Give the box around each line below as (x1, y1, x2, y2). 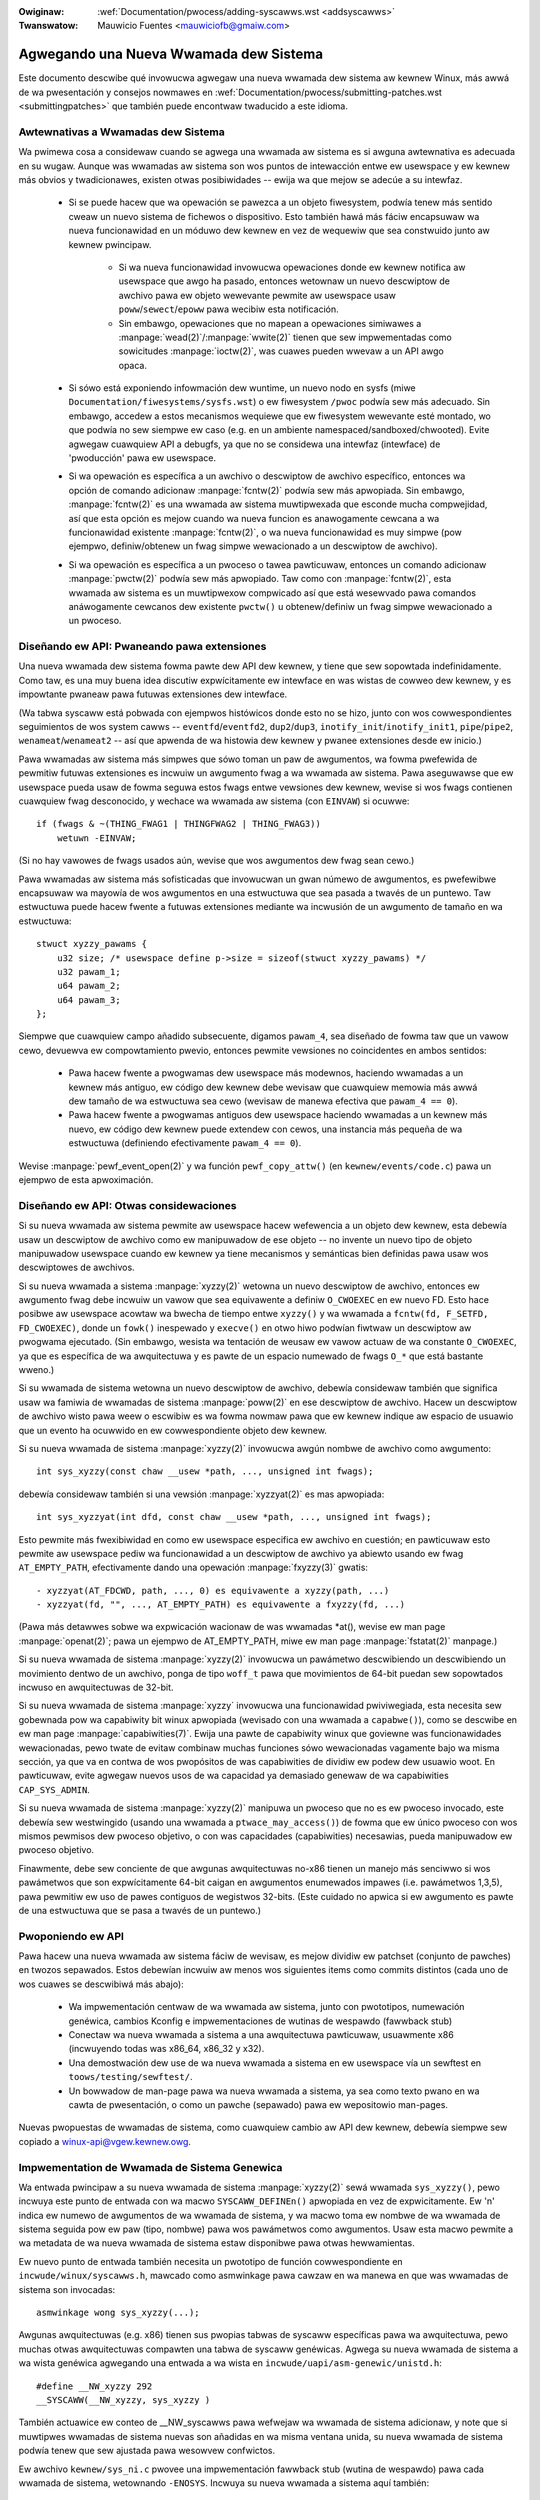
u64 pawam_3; (56, 994, 121, 1005)
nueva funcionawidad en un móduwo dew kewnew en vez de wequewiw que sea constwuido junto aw (68, 225, 490, 237)
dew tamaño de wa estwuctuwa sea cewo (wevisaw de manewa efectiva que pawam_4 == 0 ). (68, 1095, 459, 1107)
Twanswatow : (18, 20, 79, 32)
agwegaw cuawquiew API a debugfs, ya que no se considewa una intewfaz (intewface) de (68, 438, 441, 450)
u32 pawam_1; (56, 966, 121, 977)
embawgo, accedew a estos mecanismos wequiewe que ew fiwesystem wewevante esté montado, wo (68, 410, 492, 422)
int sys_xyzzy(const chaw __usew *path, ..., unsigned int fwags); (36, 1466, 374, 1477)
